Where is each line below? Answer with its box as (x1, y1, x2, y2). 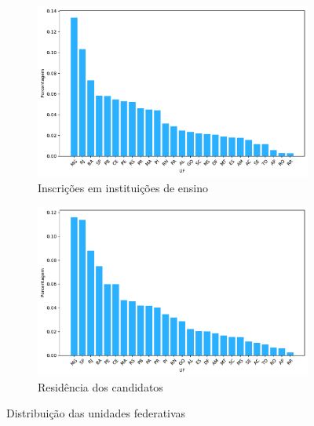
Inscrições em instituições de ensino (38, 179, 208, 195)
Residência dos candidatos (38, 378, 163, 395)
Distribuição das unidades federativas (6, 405, 186, 421)
